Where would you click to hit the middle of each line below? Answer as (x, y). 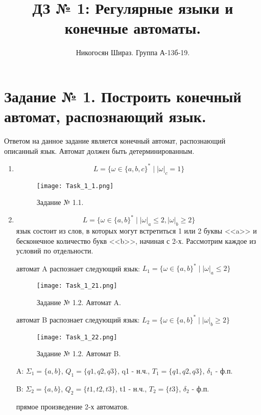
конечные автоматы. (133, 28)
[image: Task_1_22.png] (77, 337)
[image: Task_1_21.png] (77, 286)
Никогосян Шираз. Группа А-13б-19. (133, 52)
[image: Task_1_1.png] (75, 186)
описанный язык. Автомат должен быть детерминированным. (99, 151)
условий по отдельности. (55, 251)
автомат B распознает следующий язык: (78, 319)
